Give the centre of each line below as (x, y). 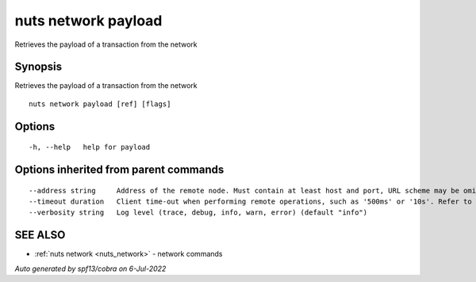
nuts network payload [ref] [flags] (100, 104)
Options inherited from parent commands (119, 170)
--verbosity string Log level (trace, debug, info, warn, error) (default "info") (198, 213)
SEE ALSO (40, 235)
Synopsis (38, 67)
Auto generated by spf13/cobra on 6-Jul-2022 (90, 269)
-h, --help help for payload (90, 147)
